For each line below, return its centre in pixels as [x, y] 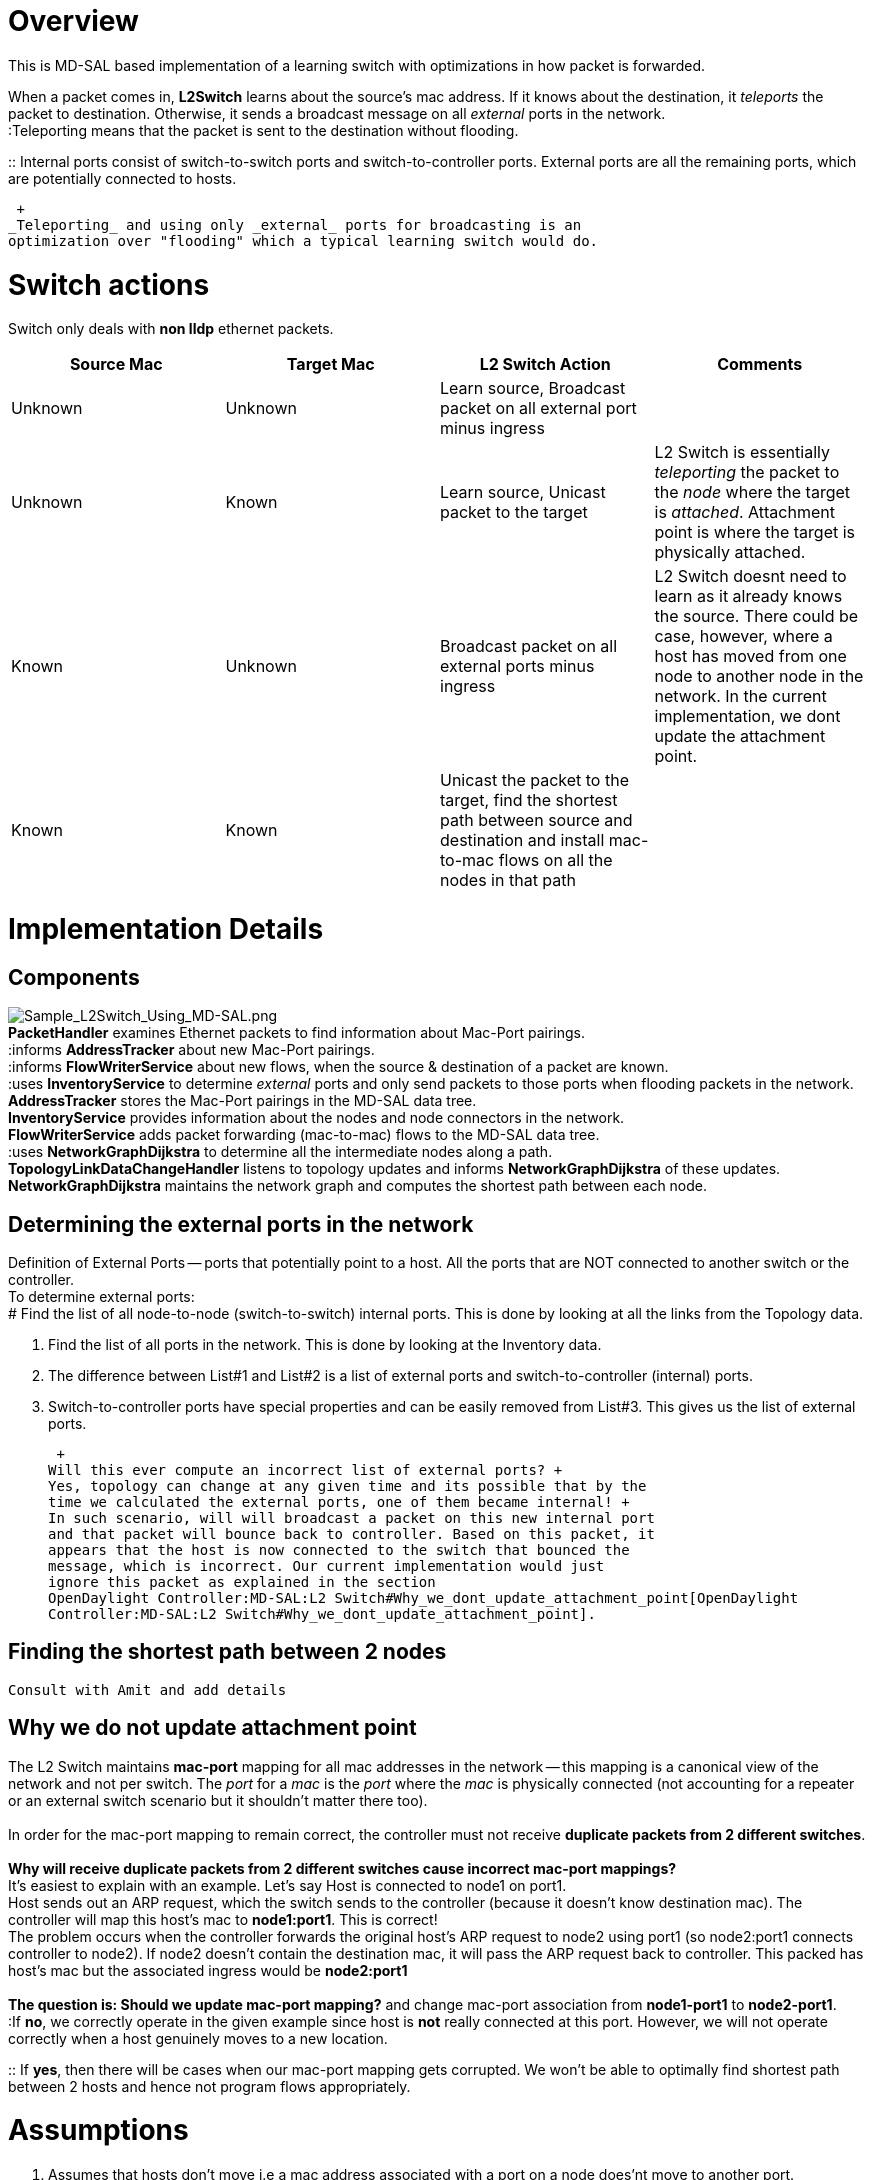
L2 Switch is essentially [742, 452]
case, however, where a [743, 636]
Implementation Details [166, 929]
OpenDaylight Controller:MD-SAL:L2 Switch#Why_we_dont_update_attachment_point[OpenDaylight [423, 1598]
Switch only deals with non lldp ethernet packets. [171, 329]
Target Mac [330, 364]
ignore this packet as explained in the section [242, 1582]
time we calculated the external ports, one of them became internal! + [339, 1502]
